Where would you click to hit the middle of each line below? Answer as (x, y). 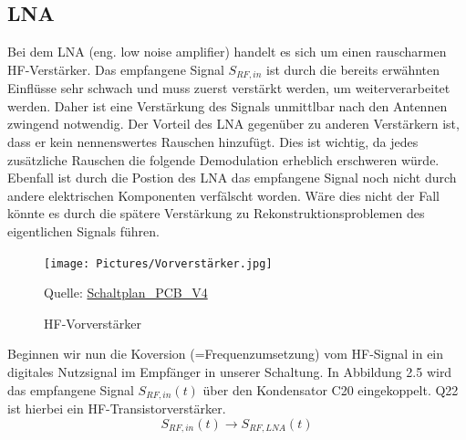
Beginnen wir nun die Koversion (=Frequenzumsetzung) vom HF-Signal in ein (226, 354)
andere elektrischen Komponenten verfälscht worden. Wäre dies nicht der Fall (223, 195)
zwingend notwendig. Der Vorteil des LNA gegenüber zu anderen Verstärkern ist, (233, 124)
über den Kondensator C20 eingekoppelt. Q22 (331, 389)
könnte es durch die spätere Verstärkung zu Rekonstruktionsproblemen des (216, 213)
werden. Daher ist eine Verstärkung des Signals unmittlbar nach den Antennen (228, 105)
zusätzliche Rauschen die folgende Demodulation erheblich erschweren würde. (223, 159)
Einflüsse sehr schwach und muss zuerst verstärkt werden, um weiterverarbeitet (229, 88)
